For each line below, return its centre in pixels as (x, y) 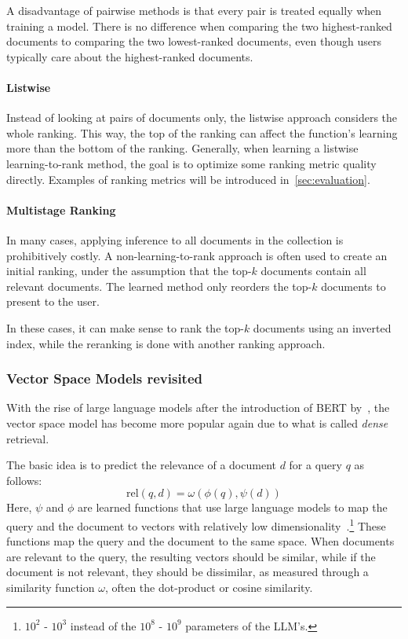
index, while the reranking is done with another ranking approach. (166, 343)
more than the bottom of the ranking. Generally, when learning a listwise (182, 148)
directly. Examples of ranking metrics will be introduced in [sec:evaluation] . (188, 179)
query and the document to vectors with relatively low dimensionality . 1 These (196, 524)
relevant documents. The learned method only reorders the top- (159, 286)
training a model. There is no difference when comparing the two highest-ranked (199, 26)
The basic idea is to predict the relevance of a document (141, 465)
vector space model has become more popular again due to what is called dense (197, 422)
